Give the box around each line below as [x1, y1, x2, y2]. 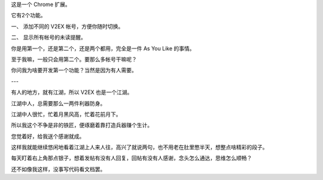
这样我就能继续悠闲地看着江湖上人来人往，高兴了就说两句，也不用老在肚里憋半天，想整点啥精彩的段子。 [11, 144, 268, 151]
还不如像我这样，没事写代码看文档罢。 [11, 165, 106, 173]
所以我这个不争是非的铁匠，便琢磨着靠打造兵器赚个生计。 [11, 121, 153, 129]
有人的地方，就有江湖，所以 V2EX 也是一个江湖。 [11, 89, 133, 96]
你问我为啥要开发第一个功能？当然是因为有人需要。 [11, 66, 137, 74]
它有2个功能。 [11, 12, 46, 19]
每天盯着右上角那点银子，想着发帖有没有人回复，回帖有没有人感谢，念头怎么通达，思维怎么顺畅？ [11, 154, 252, 161]
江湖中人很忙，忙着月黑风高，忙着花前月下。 [11, 111, 121, 118]
